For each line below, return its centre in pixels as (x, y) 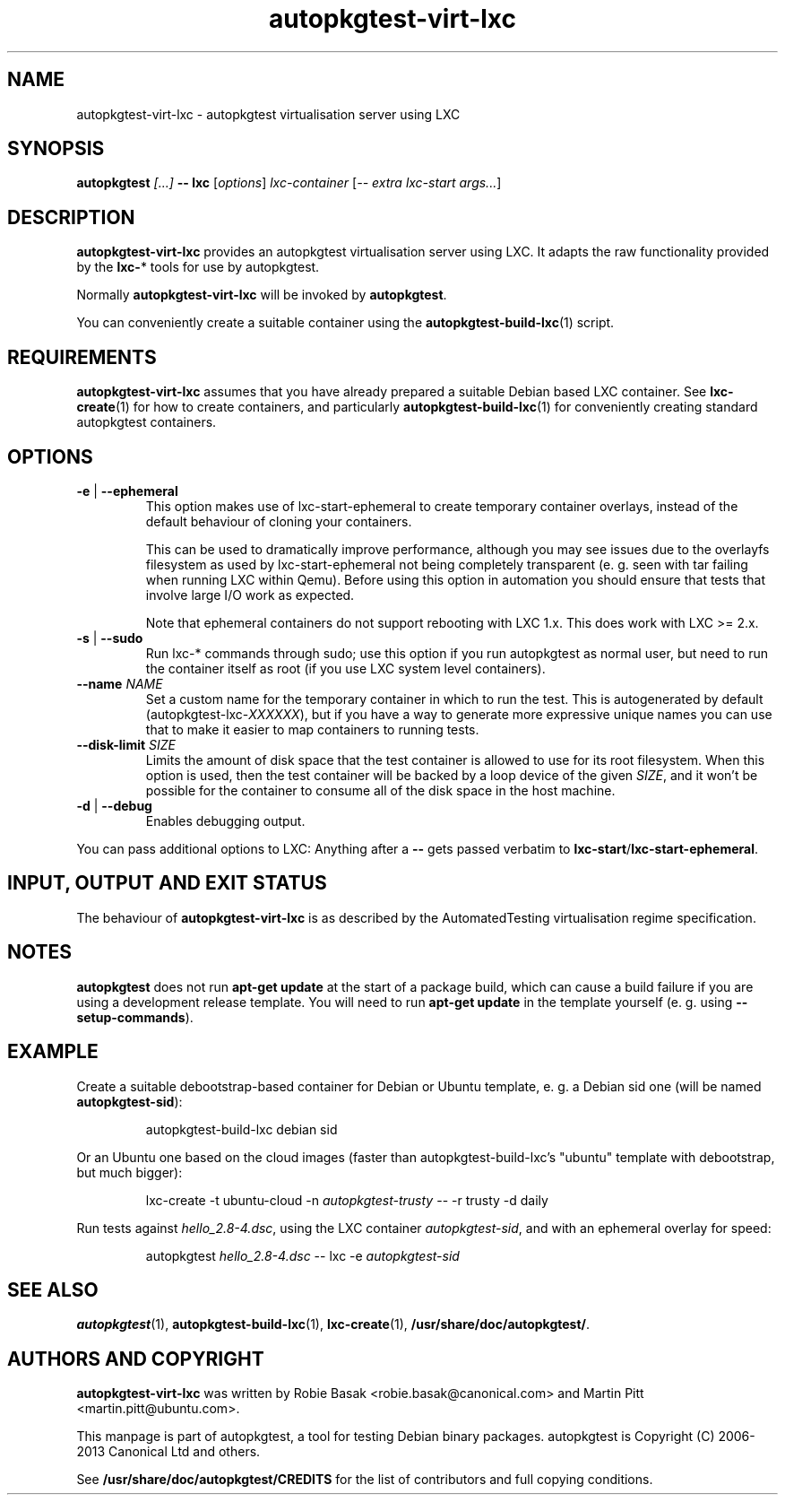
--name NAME (120, 683)
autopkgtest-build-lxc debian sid (242, 1129)
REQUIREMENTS (82, 357)
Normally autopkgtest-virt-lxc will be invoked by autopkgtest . (262, 295)
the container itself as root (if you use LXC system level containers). (345, 668)
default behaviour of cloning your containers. (279, 521)
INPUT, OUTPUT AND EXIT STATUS (167, 883)
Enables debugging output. (225, 820)
